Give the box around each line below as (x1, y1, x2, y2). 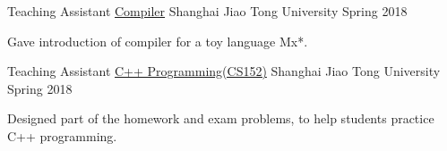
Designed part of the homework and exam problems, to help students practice (7, 109, 434, 128)
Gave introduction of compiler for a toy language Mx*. (7, 31, 308, 50)
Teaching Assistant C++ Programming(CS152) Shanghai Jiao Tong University (7, 62, 441, 80)
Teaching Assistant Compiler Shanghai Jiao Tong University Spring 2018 (7, 2, 408, 20)
